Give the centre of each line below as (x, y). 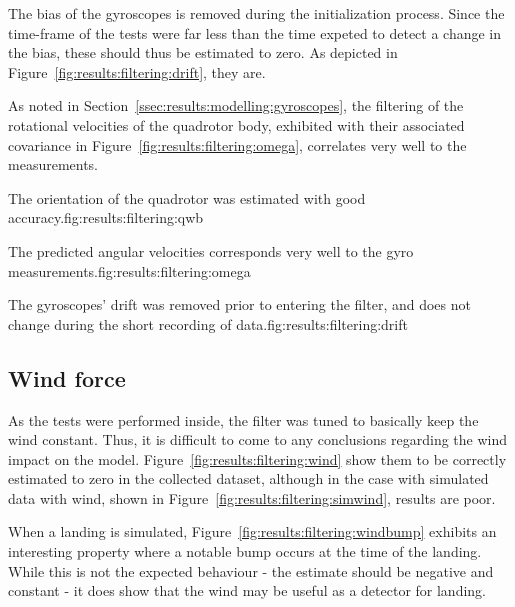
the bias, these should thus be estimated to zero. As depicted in (203, 52)
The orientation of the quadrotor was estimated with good (187, 197)
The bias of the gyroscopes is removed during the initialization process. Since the (256, 13)
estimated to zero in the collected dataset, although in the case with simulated (248, 478)
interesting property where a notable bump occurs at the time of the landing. (245, 551)
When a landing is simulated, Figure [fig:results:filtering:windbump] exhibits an (252, 531)
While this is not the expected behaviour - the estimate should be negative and (251, 570)
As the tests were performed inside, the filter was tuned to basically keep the (243, 419)
